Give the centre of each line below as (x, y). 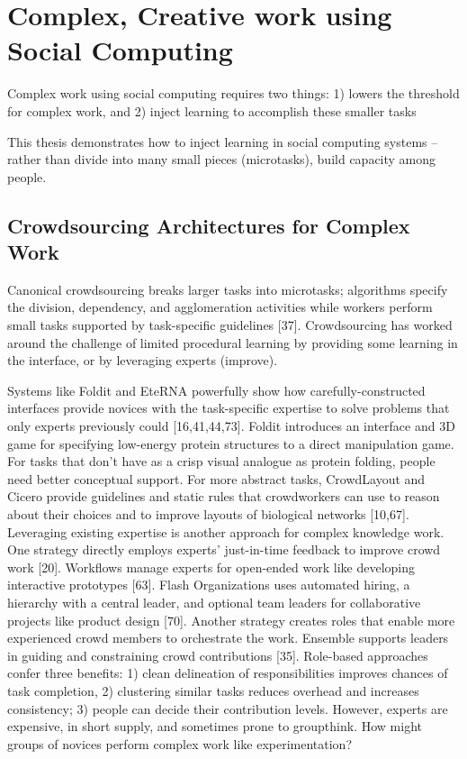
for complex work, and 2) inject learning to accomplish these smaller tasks (212, 110)
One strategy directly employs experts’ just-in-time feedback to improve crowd (224, 549)
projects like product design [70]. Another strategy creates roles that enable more (231, 620)
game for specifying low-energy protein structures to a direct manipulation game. (231, 443)
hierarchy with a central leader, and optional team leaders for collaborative (214, 602)
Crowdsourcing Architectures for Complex (209, 225)
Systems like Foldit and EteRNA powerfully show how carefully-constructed (216, 390)
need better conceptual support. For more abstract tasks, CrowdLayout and (216, 478)
